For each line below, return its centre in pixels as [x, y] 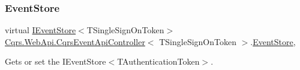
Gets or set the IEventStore [55, 61]
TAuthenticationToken [158, 61]
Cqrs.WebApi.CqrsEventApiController [75, 41]
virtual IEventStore [40, 30]
